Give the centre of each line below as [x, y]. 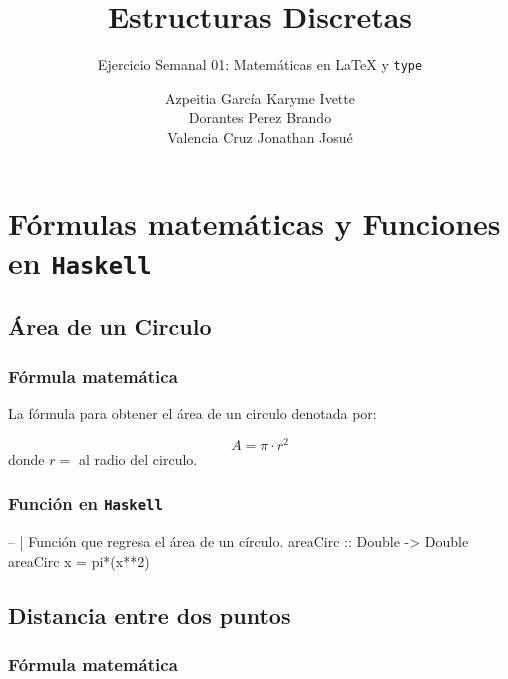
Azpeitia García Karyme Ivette [260, 97]
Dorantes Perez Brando [260, 117]
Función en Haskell [85, 503]
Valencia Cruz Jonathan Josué [260, 136]
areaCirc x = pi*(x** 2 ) [79, 560]
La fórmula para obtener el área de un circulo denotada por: [192, 413]
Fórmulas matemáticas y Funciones [254, 222]
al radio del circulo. [138, 458]
